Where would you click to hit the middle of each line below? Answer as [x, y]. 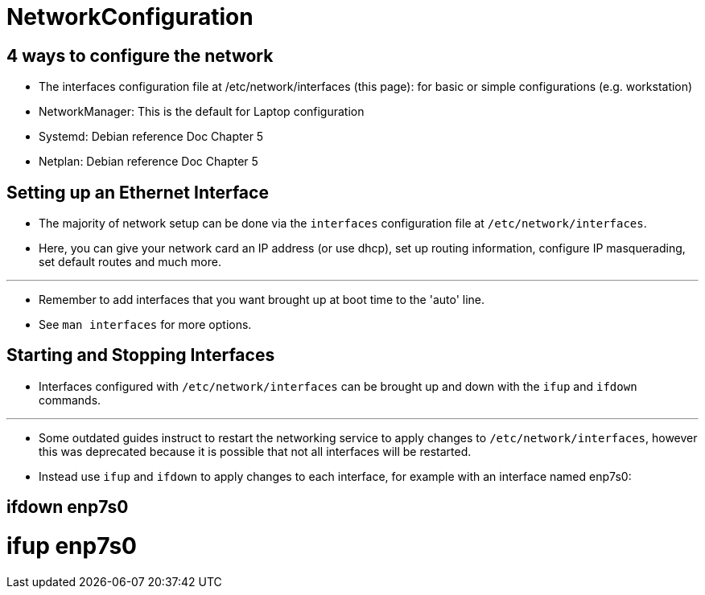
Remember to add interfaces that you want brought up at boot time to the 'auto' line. [262, 300]
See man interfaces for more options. [145, 325]
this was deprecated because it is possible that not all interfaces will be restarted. [255, 451]
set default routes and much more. [130, 262]
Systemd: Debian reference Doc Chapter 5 [151, 137]
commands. [70, 400]
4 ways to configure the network [140, 55]
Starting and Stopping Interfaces [141, 355]
